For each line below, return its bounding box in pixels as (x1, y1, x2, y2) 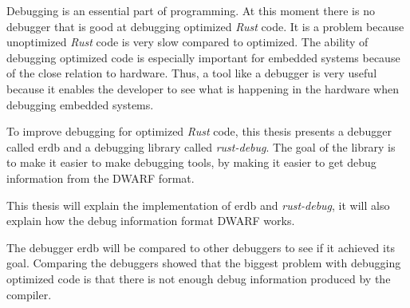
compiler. (6, 286, 52, 302)
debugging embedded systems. (6, 96, 154, 113)
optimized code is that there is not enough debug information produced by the (6, 270, 391, 286)
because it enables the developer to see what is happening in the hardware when (6, 80, 399, 97)
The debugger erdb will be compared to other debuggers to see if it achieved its (6, 239, 395, 255)
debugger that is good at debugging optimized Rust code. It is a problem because (6, 18, 404, 34)
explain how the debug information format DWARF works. (6, 212, 295, 229)
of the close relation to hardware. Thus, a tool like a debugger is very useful (6, 65, 377, 81)
